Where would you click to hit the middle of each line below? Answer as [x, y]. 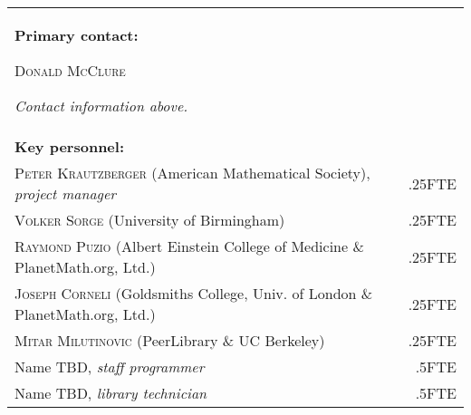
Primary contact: [77, 35]
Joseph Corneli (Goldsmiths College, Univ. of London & [194, 293]
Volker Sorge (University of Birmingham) [150, 220]
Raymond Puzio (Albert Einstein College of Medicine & [189, 246]
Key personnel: [69, 146]
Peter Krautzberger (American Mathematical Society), [192, 173]
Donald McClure [70, 70]
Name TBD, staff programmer [110, 367]
